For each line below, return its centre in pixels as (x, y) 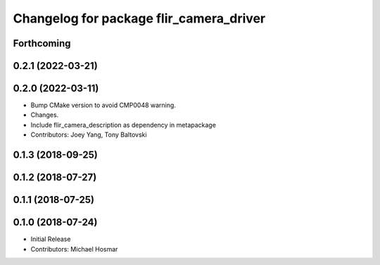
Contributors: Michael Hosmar (74, 249)
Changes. (45, 115)
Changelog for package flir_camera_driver (139, 18)
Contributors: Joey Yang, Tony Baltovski (89, 135)
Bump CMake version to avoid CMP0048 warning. (103, 105)
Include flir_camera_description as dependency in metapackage (123, 125)
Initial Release (51, 239)
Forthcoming (42, 43)
